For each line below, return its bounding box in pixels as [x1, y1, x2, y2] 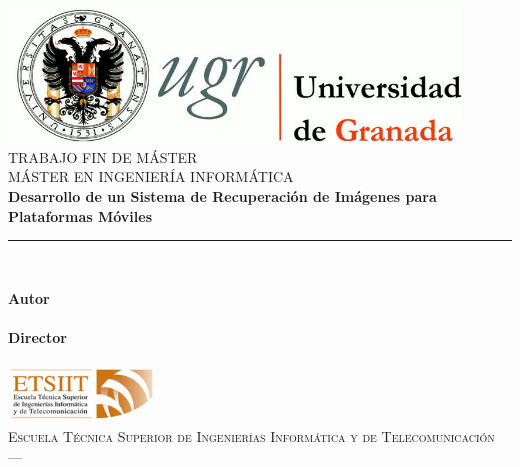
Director [8, 326, 67, 347]
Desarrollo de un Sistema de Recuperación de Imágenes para [8, 185, 437, 206]
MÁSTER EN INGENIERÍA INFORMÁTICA [8, 166, 294, 187]
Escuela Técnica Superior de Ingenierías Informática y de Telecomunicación [8, 425, 495, 446]
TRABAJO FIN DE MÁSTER [8, 146, 198, 167]
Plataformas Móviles [8, 205, 152, 226]
